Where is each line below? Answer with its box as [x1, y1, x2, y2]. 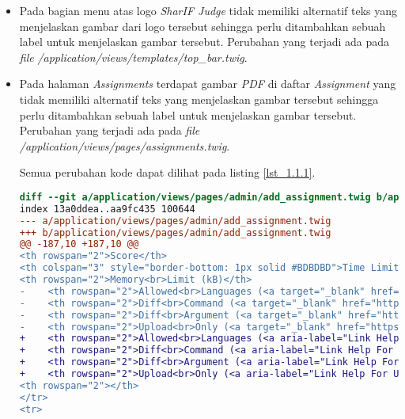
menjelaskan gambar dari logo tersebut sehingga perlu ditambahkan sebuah [19, 17, 386, 34]
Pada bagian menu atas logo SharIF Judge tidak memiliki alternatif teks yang [19, 2, 398, 18]
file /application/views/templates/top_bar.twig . [19, 48, 248, 65]
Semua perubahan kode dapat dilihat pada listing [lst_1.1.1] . [19, 164, 316, 181]
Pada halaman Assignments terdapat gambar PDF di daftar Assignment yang [19, 75, 396, 92]
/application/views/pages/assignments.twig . [19, 137, 230, 154]
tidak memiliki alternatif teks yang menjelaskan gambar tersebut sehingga [19, 90, 379, 107]
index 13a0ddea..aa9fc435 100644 [19, 203, 195, 215]
